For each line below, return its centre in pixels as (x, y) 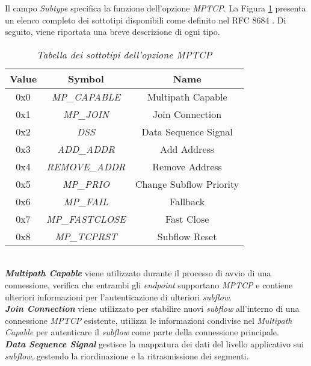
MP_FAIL (86, 201)
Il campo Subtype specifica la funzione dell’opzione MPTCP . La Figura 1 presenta (155, 8)
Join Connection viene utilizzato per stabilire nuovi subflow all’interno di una (152, 309)
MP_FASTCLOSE (86, 219)
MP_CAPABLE (86, 96)
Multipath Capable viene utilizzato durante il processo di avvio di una (138, 273)
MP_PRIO (86, 184)
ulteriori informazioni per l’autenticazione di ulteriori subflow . (119, 296)
